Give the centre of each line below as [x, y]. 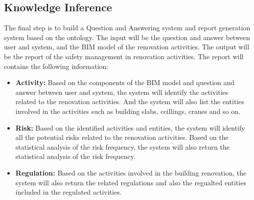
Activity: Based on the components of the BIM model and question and [125, 82]
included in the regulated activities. [69, 192]
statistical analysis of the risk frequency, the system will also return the [122, 146]
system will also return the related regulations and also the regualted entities [131, 182]
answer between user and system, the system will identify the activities [122, 92]
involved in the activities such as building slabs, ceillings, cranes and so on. [128, 111]
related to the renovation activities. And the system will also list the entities [130, 101]
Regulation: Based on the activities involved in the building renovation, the [131, 172]
